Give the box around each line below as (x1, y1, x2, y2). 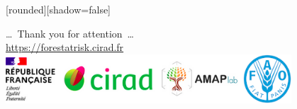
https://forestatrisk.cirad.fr (6, 40, 124, 54)
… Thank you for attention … (6, 25, 134, 40)
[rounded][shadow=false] (6, 2, 111, 16)
